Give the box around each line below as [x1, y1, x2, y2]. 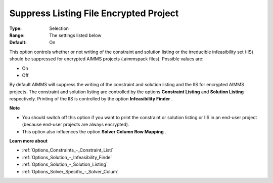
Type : [9, 25, 22, 31]
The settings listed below [49, 32, 102, 38]
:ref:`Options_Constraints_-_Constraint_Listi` [22, 147, 114, 153]
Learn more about [9, 138, 48, 144]
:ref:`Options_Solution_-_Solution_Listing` [22, 161, 108, 167]
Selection [49, 25, 69, 31]
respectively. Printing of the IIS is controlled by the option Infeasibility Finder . [9, 96, 173, 102]
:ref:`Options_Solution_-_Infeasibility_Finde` [22, 154, 112, 160]
